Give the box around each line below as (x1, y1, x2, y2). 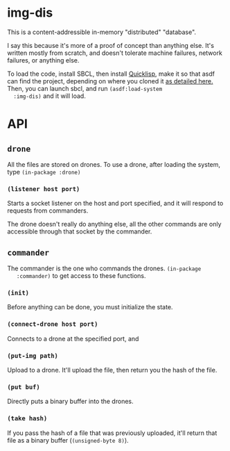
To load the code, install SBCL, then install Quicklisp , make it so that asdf (7, 69, 215, 78)
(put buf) (7, 383, 40, 391)
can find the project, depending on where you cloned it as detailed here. (7, 76, 213, 85)
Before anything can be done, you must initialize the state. (7, 303, 173, 311)
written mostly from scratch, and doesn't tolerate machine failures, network (7, 49, 223, 57)
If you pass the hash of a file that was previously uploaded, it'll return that (7, 429, 218, 437)
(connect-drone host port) (7, 320, 98, 328)
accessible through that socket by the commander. (7, 227, 152, 236)
